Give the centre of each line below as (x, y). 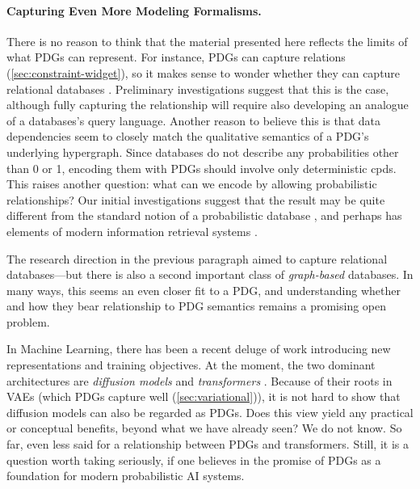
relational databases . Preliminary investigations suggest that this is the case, (198, 89)
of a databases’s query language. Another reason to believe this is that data (193, 120)
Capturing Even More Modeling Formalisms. (134, 10)
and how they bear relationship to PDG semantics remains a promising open (197, 306)
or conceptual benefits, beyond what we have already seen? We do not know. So (204, 428)
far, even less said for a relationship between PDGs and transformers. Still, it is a (208, 444)
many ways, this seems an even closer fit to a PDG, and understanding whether (204, 290)
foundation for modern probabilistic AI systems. (126, 476)
